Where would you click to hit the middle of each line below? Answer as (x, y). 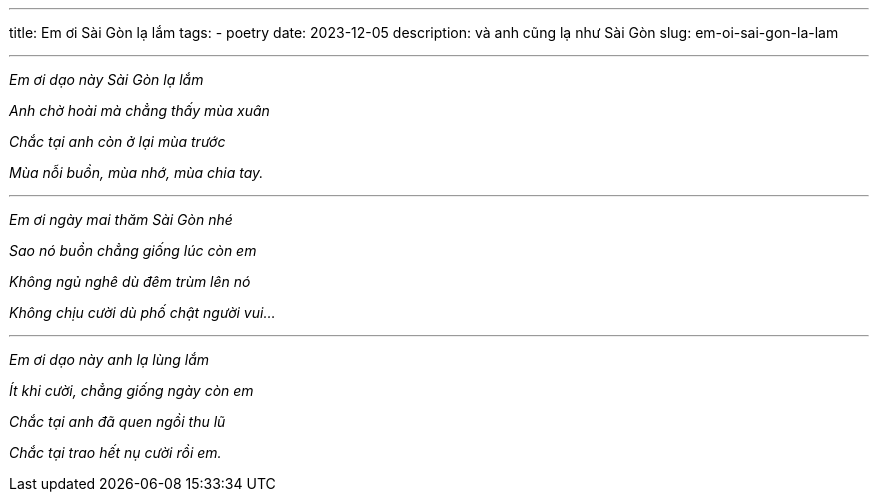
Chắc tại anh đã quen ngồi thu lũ (117, 421)
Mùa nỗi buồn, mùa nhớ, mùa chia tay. (136, 172)
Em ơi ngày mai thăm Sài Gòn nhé (121, 219)
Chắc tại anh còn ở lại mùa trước (117, 141)
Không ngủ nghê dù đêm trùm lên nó (130, 281)
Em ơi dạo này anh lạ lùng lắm (109, 359)
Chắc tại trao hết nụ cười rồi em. (115, 452)
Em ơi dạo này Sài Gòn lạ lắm (106, 79)
